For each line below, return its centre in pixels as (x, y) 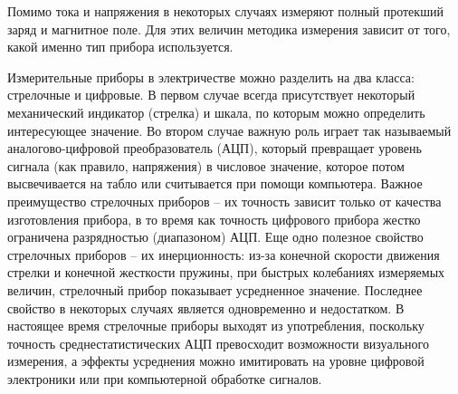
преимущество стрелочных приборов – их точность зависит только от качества (224, 201)
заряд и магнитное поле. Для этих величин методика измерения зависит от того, (229, 29)
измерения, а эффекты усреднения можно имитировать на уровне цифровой (216, 361)
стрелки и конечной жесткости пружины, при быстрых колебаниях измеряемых (226, 272)
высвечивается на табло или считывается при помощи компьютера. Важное (215, 183)
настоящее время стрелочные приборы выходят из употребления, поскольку (216, 326)
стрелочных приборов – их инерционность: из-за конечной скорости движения (224, 254)
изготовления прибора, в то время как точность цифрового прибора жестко (214, 219)
